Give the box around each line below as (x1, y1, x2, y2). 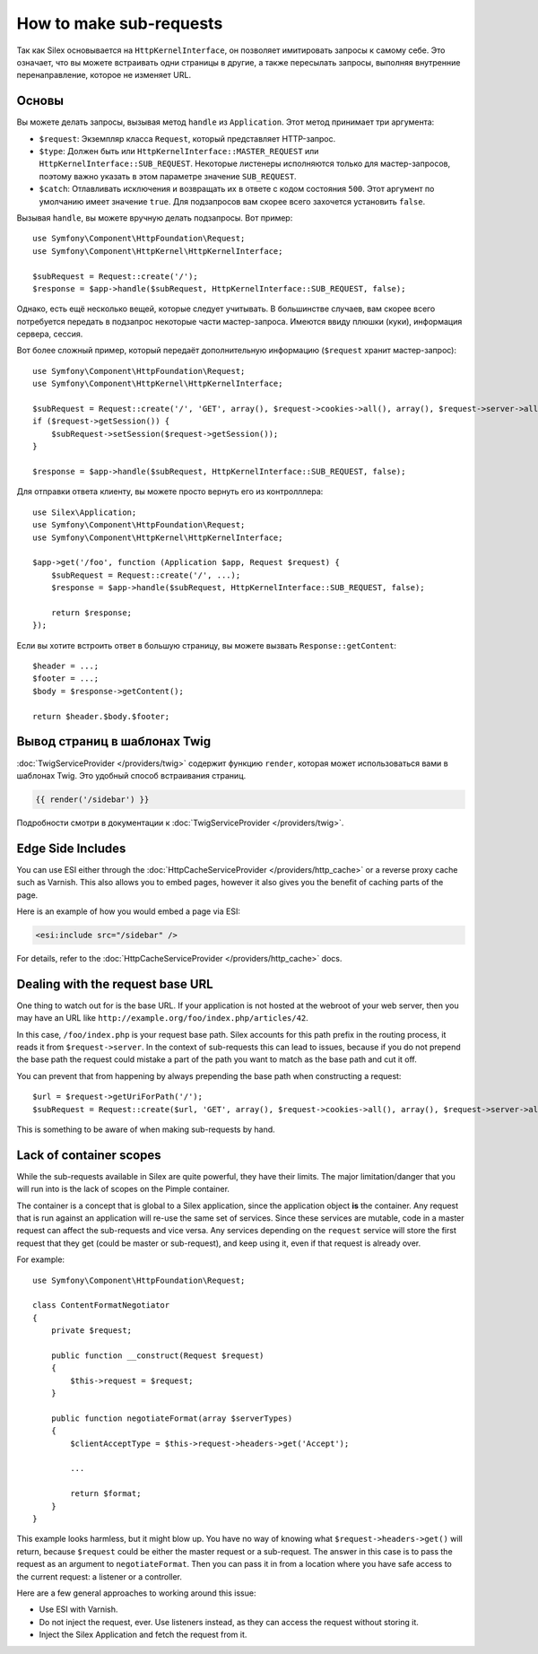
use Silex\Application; (32, 507, 137, 518)
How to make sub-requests (16, 13, 223, 33)
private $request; (50, 1326, 133, 1336)
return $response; (50, 607, 133, 618)
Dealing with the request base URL (16, 976, 214, 991)
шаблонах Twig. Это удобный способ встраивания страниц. (16, 770, 247, 780)
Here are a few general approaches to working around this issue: (16, 1588, 256, 1598)
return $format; (70, 1489, 142, 1499)
